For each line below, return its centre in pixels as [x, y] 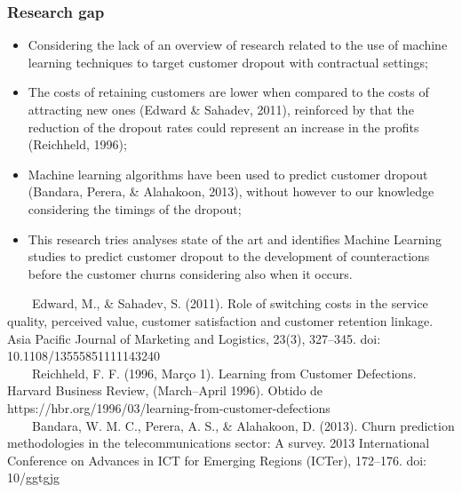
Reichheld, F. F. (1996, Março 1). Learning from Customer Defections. [224, 373]
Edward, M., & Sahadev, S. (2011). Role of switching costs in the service [230, 303]
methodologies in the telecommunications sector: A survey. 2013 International [219, 443]
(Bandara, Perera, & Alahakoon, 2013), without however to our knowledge [231, 191]
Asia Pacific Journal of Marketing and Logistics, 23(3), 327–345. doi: [194, 338]
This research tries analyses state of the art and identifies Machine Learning [235, 239]
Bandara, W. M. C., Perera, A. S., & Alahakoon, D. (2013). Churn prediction [243, 425]
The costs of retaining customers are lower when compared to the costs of [228, 92]
